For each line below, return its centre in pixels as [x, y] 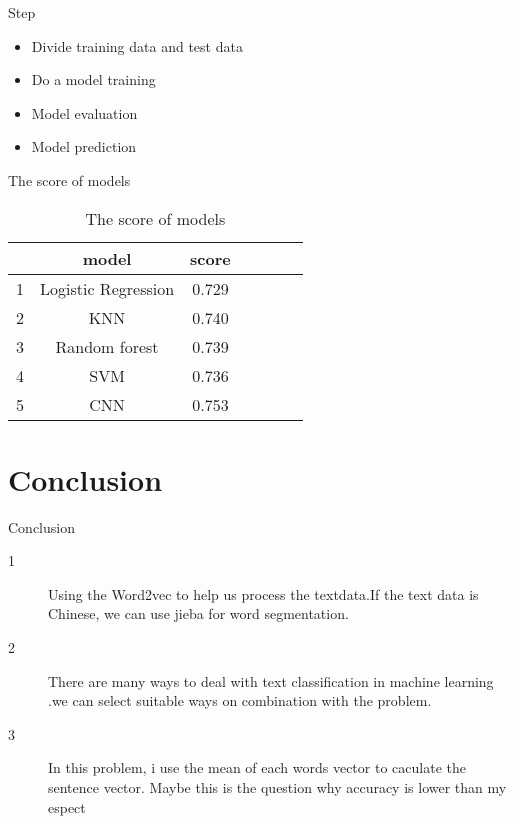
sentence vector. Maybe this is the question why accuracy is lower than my [277, 787]
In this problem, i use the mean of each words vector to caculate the [257, 767]
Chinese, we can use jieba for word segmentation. [198, 613]
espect [67, 806]
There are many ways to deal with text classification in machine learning [271, 680]
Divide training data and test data [137, 45]
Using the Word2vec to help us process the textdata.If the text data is [263, 593]
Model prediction [84, 146]
